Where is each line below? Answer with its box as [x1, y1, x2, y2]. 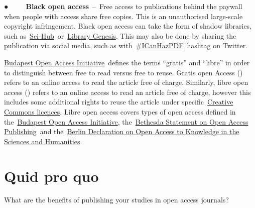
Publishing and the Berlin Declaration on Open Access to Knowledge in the [4, 126, 239, 137]
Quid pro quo [4, 165, 99, 186]
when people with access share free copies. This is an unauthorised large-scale [4, 11, 243, 21]
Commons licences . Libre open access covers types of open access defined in [4, 106, 236, 117]
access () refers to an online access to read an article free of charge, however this [4, 86, 251, 97]
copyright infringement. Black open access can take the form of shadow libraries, [4, 21, 252, 31]
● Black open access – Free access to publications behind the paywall [4, 1, 242, 11]
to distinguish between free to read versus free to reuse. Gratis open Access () [4, 67, 243, 77]
